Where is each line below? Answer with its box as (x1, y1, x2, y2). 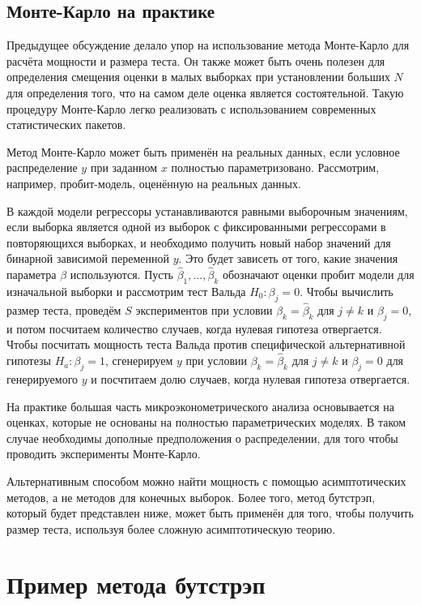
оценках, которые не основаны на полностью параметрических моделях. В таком (6, 414, 406, 431)
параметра (6, 266, 57, 283)
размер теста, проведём (6, 301, 121, 318)
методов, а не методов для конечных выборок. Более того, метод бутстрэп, (6, 488, 376, 505)
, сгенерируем (104, 352, 173, 369)
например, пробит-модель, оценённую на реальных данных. (6, 174, 301, 191)
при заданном (90, 159, 158, 176)
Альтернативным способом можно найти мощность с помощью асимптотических (6, 472, 406, 489)
